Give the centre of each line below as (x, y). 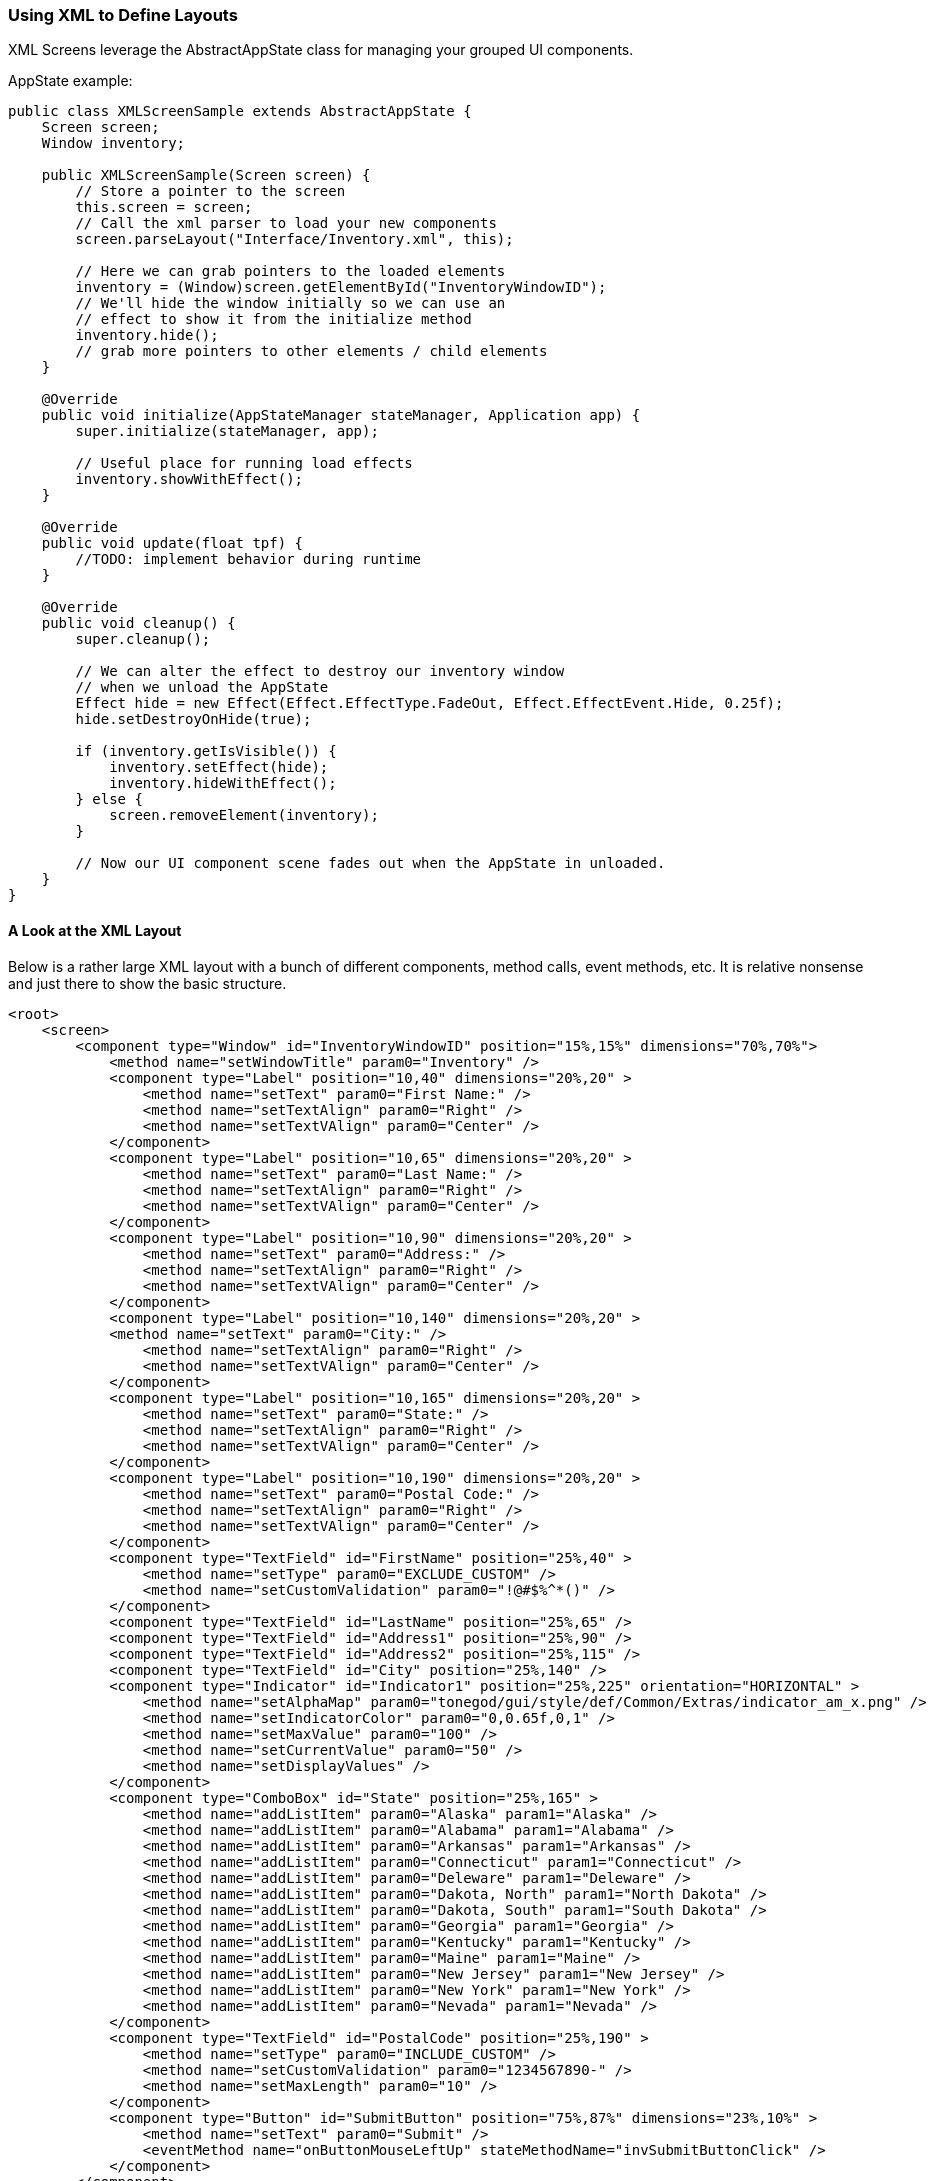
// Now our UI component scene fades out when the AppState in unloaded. (370, 863)
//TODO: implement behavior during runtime (248, 559)
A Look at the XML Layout (95, 930)
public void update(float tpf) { (172, 543)
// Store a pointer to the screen (210, 191)
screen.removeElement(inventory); (244, 815)
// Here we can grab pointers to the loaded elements (290, 271)
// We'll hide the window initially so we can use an (290, 303)
